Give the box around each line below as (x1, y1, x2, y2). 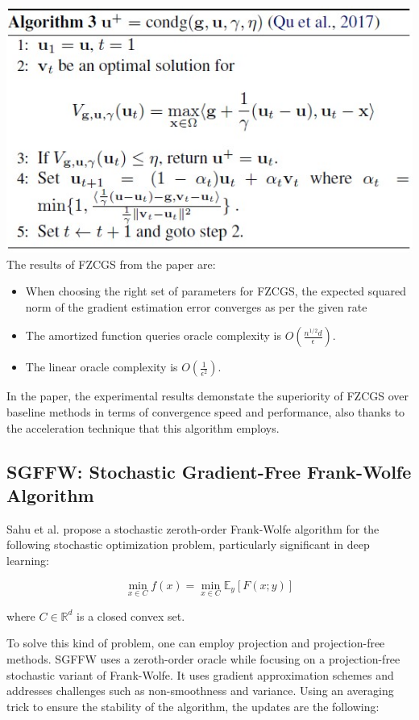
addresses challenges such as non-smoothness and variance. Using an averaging (6, 682, 394, 699)
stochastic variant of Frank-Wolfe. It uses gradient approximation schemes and (6, 666, 394, 683)
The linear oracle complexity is (25, 358, 178, 375)
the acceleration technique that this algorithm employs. (6, 419, 280, 436)
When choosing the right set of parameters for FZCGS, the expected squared (25, 283, 406, 299)
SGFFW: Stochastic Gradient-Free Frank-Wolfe (6, 458, 412, 483)
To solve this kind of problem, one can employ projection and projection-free (6, 634, 385, 651)
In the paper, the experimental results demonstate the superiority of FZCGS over (6, 387, 409, 404)
